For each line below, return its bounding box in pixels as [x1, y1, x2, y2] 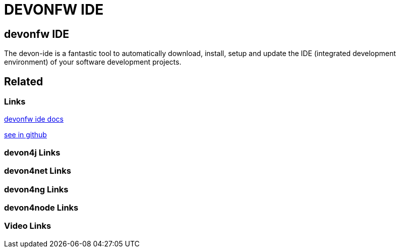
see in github [4, 130, 47, 139]
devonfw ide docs [4, 115, 64, 124]
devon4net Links [4, 166, 71, 176]
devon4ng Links [4, 184, 69, 194]
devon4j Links [4, 147, 61, 158]
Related [4, 75, 43, 88]
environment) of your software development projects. [4, 58, 182, 67]
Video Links [4, 221, 51, 231]
